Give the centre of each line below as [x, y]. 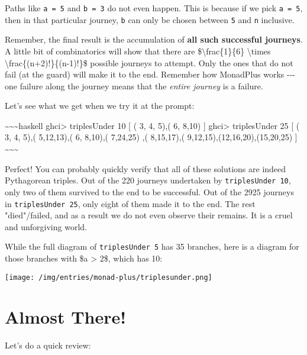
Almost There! [66, 317]
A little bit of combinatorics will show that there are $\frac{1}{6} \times [138, 51]
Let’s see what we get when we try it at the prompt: [100, 106]
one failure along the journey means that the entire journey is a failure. [134, 85]
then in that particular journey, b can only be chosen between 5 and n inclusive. [150, 19]
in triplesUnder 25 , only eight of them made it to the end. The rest [130, 203]
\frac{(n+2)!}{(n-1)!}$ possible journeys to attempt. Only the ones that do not [149, 62]
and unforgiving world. [46, 226]
